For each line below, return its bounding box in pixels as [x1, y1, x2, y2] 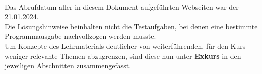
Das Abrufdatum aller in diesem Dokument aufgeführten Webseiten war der [5, 1, 239, 12]
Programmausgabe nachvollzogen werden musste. [5, 31, 156, 41]
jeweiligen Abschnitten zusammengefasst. [5, 60, 132, 71]
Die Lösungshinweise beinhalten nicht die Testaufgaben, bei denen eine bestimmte [5, 21, 258, 31]
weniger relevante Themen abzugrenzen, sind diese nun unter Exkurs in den [5, 50, 241, 61]
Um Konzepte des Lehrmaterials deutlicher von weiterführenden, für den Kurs [5, 40, 246, 51]
